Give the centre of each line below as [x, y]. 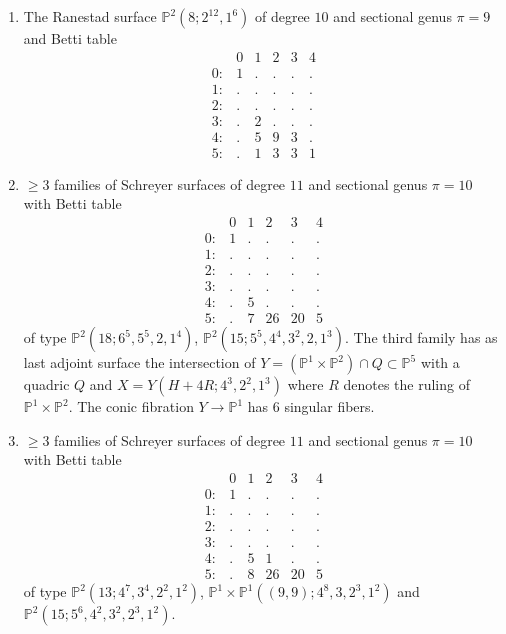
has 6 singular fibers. [311, 406]
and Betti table [70, 38]
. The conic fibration [131, 406]
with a [440, 362]
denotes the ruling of [406, 384]
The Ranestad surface [90, 16]
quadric [46, 384]
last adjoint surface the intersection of [139, 362]
